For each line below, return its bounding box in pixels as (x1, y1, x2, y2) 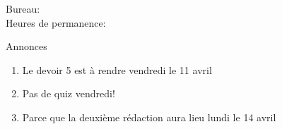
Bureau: (6, 1, 40, 16)
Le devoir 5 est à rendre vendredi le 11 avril (22, 62, 212, 77)
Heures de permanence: (6, 15, 106, 30)
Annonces (6, 39, 47, 54)
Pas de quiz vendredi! (22, 86, 115, 101)
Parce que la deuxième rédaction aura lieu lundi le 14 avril (22, 109, 276, 124)
